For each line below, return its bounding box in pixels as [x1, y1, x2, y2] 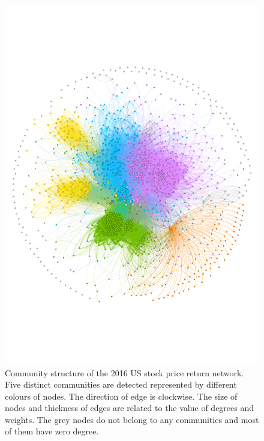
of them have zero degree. [5, 425, 99, 437]
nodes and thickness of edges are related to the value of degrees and [5, 401, 254, 414]
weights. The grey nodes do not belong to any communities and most [5, 413, 259, 425]
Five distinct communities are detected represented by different [5, 378, 237, 391]
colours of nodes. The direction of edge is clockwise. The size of [5, 389, 238, 402]
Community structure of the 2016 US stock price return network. [5, 366, 244, 379]
